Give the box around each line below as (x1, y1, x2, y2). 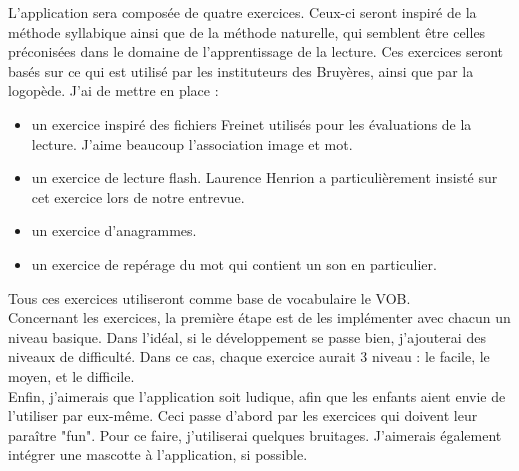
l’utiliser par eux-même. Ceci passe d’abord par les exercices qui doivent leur (8, 405, 478, 426)
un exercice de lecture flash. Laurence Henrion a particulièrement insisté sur (31, 167, 498, 188)
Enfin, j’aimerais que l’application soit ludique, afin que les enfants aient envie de (8, 385, 506, 406)
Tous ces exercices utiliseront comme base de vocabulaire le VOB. (8, 287, 411, 308)
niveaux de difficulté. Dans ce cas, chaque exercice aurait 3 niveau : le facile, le (8, 346, 490, 367)
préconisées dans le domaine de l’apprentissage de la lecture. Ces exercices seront (8, 41, 503, 62)
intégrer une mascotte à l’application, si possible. (8, 444, 308, 465)
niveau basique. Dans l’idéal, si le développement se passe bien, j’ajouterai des (8, 326, 486, 347)
